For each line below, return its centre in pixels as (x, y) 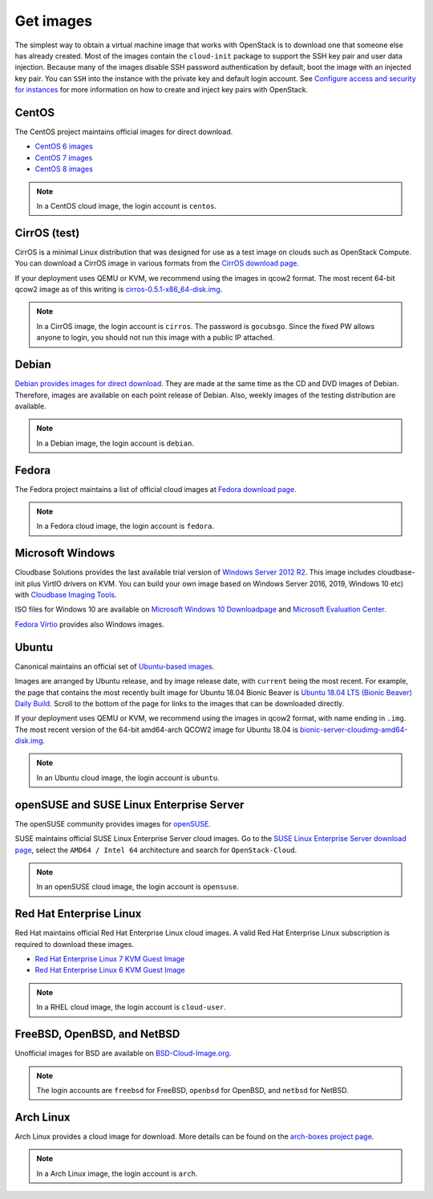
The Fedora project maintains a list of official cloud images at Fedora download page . (156, 489)
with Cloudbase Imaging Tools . (66, 595)
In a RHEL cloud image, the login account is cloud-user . (131, 1007)
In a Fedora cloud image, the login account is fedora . (125, 526)
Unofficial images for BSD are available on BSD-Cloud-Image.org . (123, 1053)
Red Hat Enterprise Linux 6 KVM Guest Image (110, 970)
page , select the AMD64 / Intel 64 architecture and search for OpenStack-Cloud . (156, 850)
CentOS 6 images (64, 146)
